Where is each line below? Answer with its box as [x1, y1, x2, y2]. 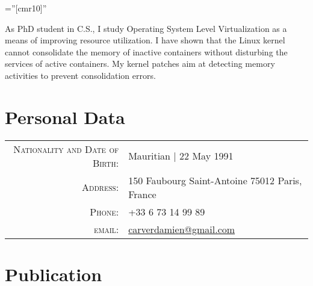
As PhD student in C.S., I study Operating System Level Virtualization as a [5, 22, 287, 34]
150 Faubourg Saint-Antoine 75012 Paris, [128, 173, 302, 187]
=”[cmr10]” [5, 2, 47, 14]
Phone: [90, 204, 119, 219]
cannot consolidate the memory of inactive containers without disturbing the [5, 45, 288, 58]
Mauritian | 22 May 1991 [128, 149, 234, 163]
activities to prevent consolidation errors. [5, 69, 156, 81]
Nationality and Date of [13, 141, 119, 156]
